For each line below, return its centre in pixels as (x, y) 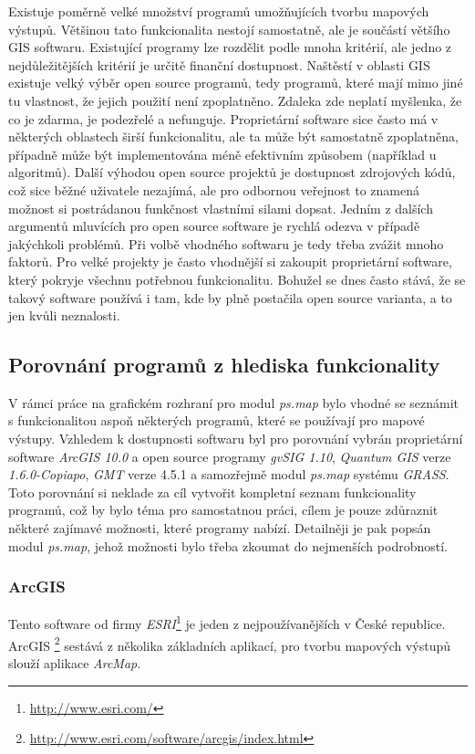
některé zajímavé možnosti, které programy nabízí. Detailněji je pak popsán (220, 528)
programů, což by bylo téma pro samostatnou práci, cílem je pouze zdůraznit (223, 510)
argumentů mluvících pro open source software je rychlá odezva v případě (214, 226)
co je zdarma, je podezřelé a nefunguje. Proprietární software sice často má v (223, 118)
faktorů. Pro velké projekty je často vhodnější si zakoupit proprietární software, (230, 262)
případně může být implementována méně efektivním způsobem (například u (222, 154)
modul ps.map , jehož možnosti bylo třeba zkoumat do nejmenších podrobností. (228, 545)
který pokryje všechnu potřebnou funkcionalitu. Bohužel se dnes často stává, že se (237, 279)
